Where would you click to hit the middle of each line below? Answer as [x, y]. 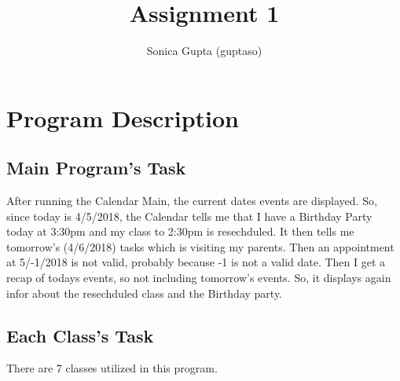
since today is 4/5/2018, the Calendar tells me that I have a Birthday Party [189, 216]
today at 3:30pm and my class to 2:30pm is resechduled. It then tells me [180, 231]
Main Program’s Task [96, 168]
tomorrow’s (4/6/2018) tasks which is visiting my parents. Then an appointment [200, 246]
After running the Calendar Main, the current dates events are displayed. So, [192, 201]
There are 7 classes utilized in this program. [112, 368]
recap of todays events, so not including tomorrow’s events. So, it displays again [199, 278]
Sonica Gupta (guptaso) [204, 51]
